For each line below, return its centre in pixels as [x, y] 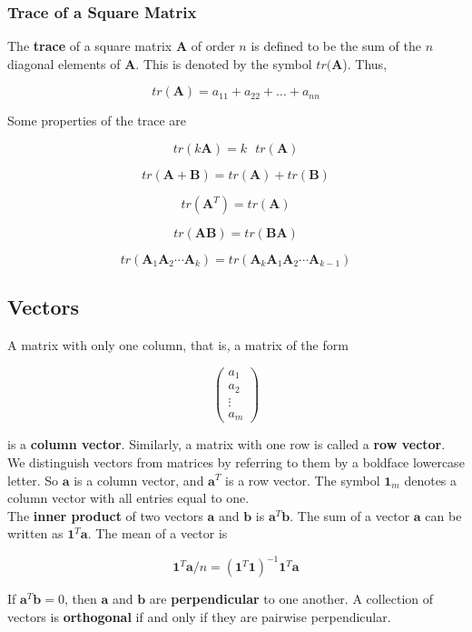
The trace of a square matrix [90, 46]
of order [213, 46]
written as [35, 533]
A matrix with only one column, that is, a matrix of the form [178, 345]
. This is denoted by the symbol [224, 63]
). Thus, [365, 63]
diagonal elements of [64, 63]
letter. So [33, 480]
